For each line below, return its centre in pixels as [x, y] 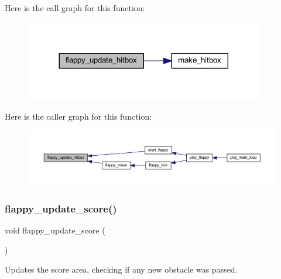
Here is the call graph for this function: [75, 8]
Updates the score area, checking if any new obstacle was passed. [121, 269]
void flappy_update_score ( [55, 230]
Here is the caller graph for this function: [78, 116]
